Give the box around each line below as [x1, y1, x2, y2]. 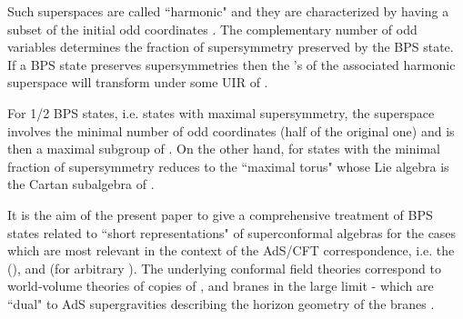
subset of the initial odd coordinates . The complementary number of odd [7, 19, 418, 38]
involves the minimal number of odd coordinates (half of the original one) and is [7, 121, 455, 140]
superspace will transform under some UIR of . [7, 73, 268, 92]
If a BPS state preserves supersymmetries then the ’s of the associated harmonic [7, 55, 456, 74]
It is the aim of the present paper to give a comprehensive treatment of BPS [7, 204, 433, 224]
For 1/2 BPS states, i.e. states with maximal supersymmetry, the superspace [7, 103, 435, 122]
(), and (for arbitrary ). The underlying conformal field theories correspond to [7, 258, 441, 277]
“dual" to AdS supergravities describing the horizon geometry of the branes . [7, 294, 435, 313]
